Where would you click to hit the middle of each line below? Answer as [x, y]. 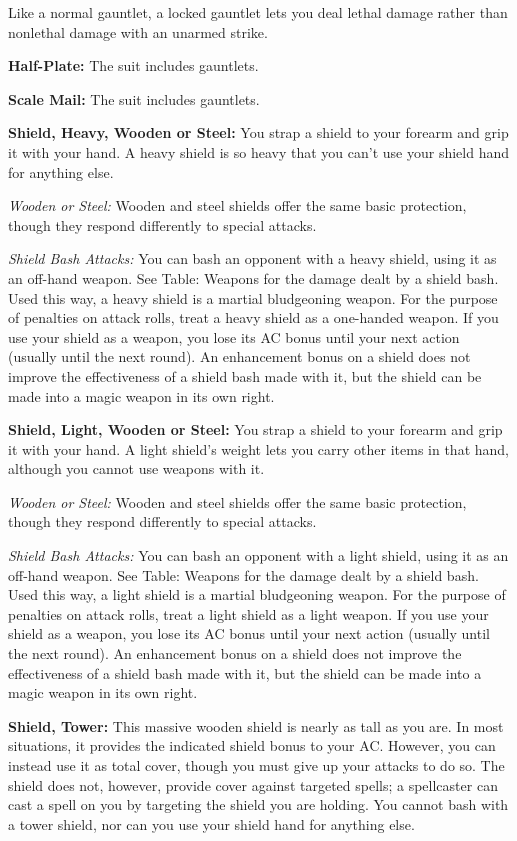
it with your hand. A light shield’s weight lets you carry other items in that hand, [258, 448]
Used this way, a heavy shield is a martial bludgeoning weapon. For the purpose [253, 297]
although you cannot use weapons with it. [136, 468]
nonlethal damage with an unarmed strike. [138, 31]
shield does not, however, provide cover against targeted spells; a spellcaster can [253, 784]
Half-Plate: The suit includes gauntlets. [133, 65]
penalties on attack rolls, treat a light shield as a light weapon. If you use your [248, 613]
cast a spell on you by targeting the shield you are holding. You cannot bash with [258, 804]
